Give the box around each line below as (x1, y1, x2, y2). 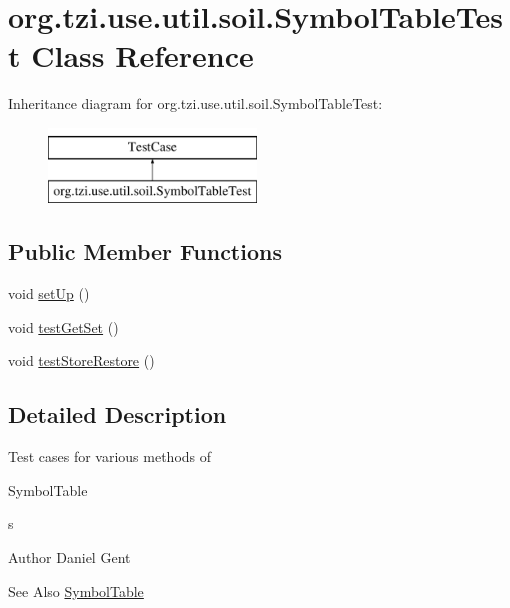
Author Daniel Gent (8, 547, 131, 568)
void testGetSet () (8, 316, 119, 337)
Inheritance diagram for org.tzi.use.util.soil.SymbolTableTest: (8, 93, 383, 114)
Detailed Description (8, 399, 227, 430)
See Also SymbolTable (8, 580, 144, 601)
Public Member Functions (8, 236, 282, 267)
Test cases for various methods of (8, 446, 212, 467)
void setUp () (8, 283, 90, 304)
